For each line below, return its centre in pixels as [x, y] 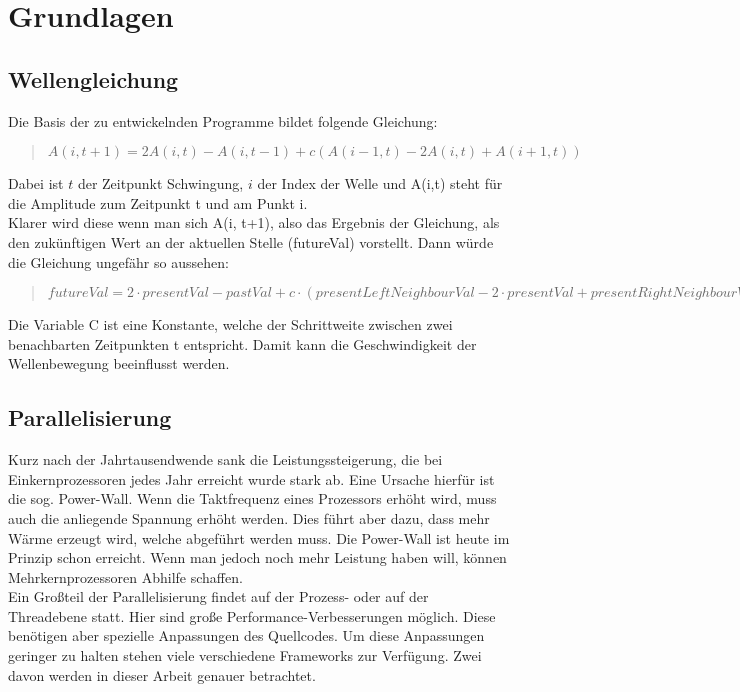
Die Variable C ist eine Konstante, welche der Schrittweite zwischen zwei [230, 324]
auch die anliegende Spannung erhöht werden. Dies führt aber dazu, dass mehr [249, 517]
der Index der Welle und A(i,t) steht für [380, 183]
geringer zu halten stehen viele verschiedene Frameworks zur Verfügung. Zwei [245, 655]
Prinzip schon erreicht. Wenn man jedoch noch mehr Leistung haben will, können [257, 557]
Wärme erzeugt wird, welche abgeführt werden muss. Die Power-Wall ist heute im [259, 537]
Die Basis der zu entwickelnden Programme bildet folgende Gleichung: [223, 120]
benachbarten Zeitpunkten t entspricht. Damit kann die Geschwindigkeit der [242, 343]
